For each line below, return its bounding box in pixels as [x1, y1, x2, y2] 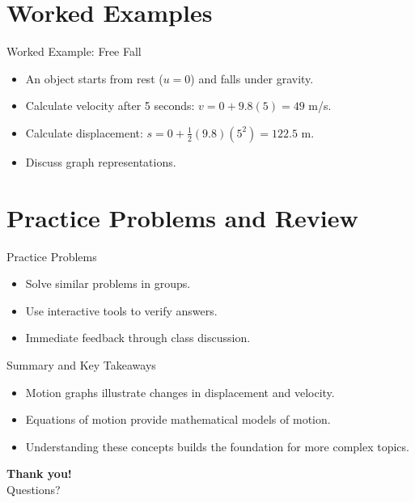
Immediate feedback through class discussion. [25, 329, 251, 346]
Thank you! [6, 465, 72, 482]
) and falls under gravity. [190, 70, 314, 87]
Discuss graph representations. [25, 153, 176, 170]
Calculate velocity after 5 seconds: [25, 97, 195, 114]
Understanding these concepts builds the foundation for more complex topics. [25, 437, 409, 454]
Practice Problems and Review [6, 201, 358, 234]
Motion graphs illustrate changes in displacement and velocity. [25, 383, 335, 400]
